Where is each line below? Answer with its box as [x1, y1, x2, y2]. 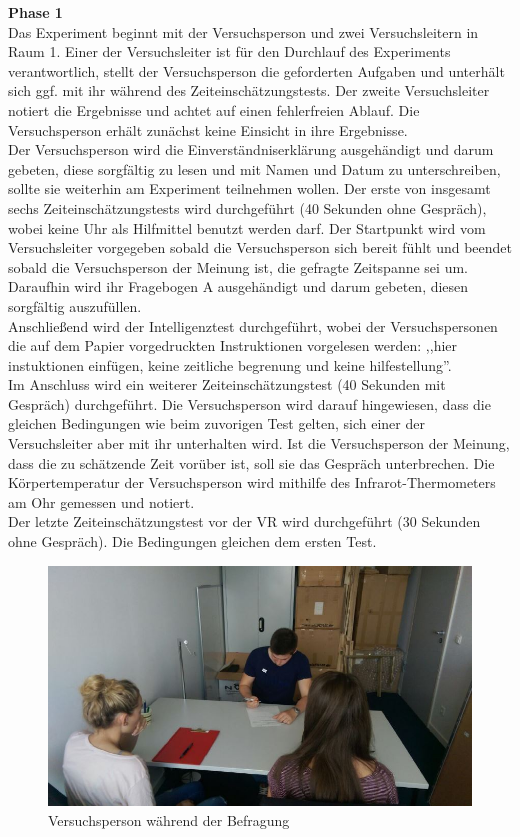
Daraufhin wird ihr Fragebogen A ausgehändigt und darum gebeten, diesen [8, 276, 469, 297]
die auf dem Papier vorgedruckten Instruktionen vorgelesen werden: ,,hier [8, 335, 458, 356]
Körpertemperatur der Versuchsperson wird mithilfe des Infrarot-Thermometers [8, 472, 496, 493]
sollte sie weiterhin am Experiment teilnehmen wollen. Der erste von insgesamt [8, 178, 491, 199]
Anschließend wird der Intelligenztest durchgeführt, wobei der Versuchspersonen [8, 315, 498, 336]
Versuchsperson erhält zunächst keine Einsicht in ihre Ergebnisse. [8, 119, 408, 140]
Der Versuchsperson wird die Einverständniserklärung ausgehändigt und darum [8, 139, 494, 160]
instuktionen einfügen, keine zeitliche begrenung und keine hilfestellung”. [8, 354, 452, 375]
